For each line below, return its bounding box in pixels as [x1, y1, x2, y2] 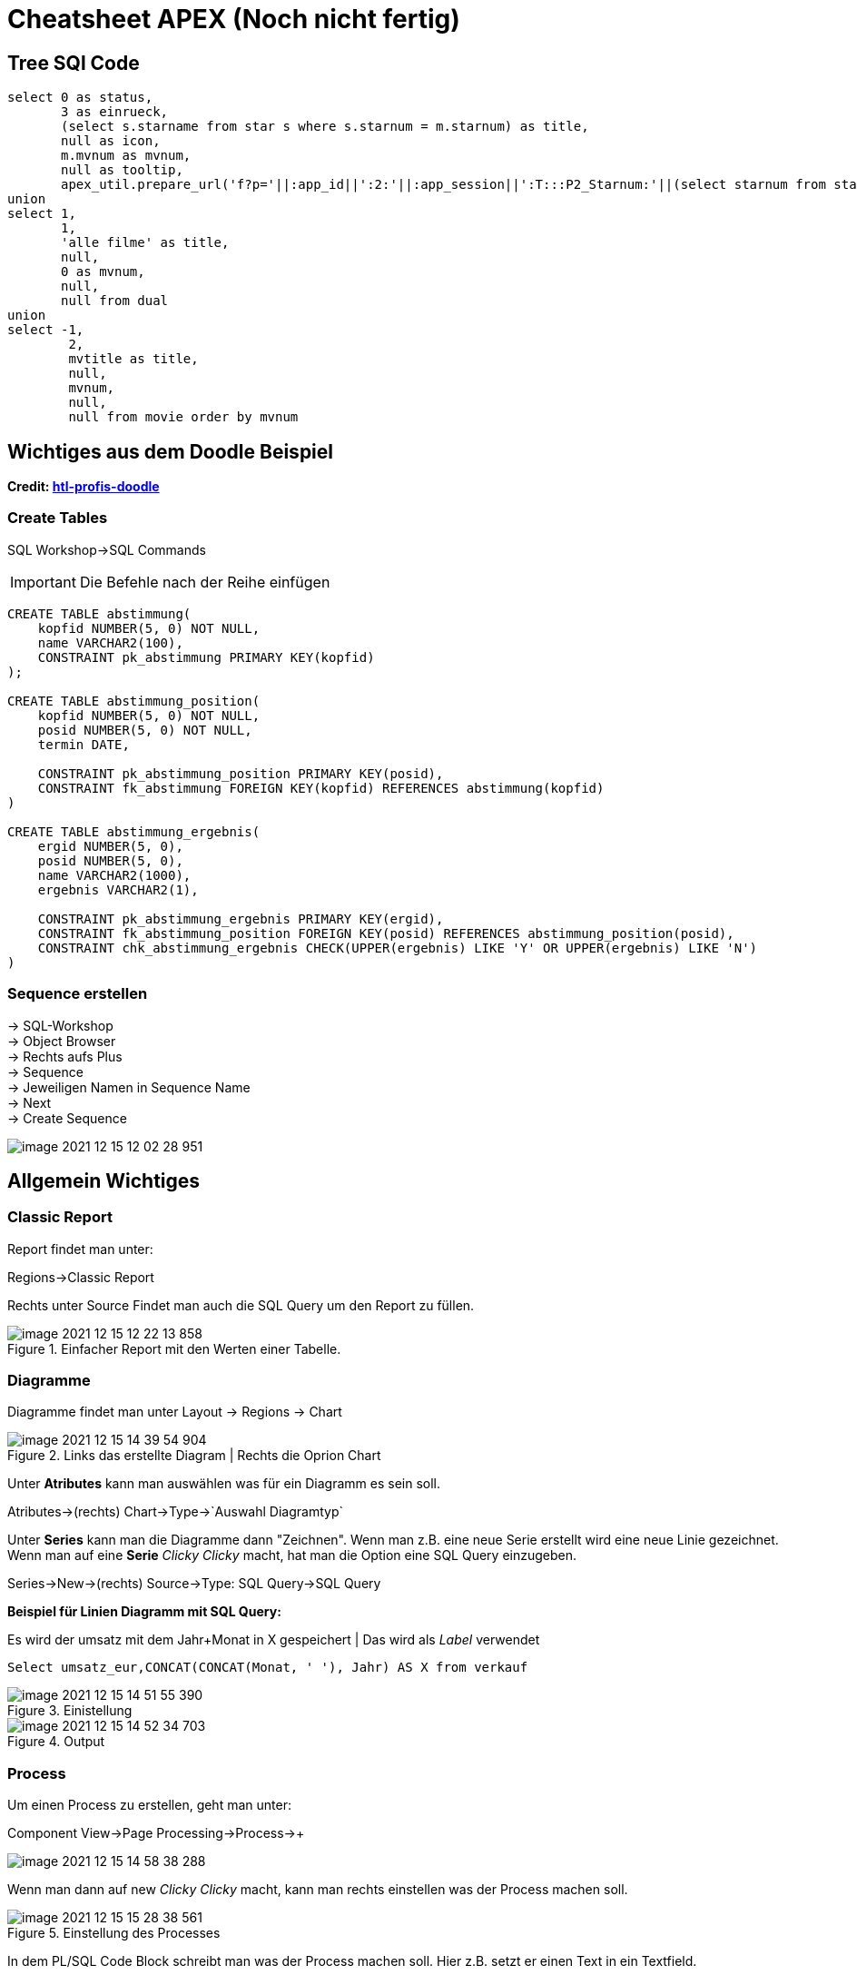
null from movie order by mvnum [68, 410, 299, 425]
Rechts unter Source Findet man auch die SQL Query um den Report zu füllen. [7, 1297, 475, 1313]
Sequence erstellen [7, 984, 148, 1003]
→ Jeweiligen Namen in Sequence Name [7, 1079, 251, 1095]
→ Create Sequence [7, 1110, 127, 1126]
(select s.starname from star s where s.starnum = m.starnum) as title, [61, 119, 589, 134]
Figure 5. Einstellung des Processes [7, 1925, 221, 1941]
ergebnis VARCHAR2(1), [37, 882, 199, 897]
